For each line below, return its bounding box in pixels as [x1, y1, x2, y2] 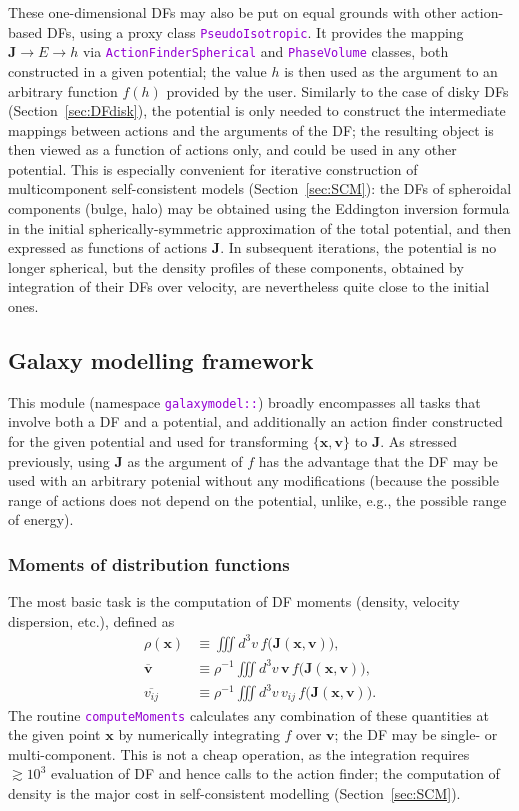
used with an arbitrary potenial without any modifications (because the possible [8, 470, 499, 491]
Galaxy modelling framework [8, 345, 314, 376]
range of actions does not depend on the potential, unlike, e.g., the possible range [8, 489, 507, 510]
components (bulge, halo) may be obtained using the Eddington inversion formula [8, 198, 510, 219]
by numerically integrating [118, 724, 280, 745]
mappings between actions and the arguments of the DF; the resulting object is [8, 119, 494, 140]
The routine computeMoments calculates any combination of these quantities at [8, 704, 489, 725]
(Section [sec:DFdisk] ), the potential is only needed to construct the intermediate [8, 100, 506, 121]
